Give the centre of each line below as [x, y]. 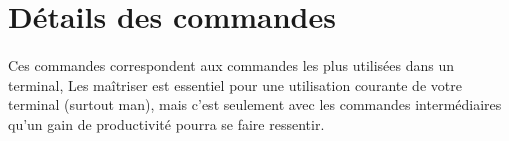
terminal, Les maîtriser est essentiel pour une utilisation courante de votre [235, 84]
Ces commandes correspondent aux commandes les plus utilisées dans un [231, 64]
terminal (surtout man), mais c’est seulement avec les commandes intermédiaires [255, 104]
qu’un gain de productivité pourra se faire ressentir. [166, 123]
